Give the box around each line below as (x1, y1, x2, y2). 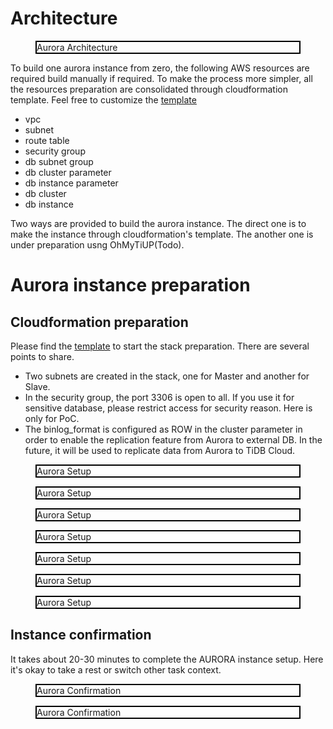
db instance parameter (24, 177, 119, 189)
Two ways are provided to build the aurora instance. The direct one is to (10, 217, 307, 229)
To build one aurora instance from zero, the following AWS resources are (10, 62, 310, 74)
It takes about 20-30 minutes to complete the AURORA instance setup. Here (10, 653, 324, 665)
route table (24, 134, 70, 146)
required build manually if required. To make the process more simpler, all (10, 72, 313, 84)
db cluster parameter (24, 166, 112, 178)
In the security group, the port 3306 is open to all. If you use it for (24, 391, 295, 403)
